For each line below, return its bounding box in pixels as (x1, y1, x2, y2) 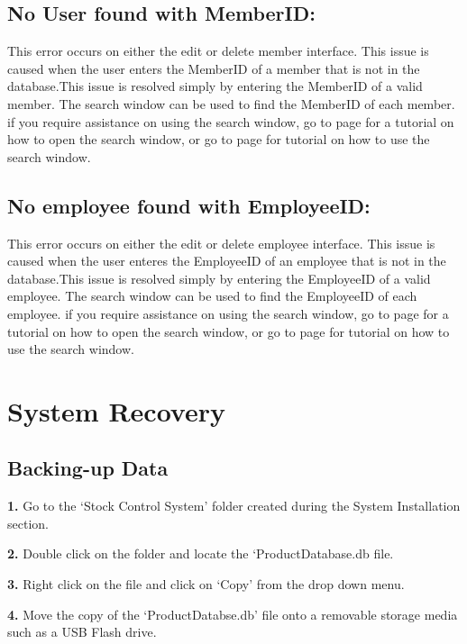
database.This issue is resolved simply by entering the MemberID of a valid (7, 77, 423, 95)
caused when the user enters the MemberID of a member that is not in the (7, 59, 420, 77)
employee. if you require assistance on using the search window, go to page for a (7, 304, 449, 322)
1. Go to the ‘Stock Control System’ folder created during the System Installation (7, 496, 461, 515)
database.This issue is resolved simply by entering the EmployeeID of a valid (7, 268, 431, 287)
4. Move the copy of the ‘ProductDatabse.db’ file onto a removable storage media (7, 604, 458, 623)
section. (7, 513, 49, 532)
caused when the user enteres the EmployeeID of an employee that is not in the (7, 251, 446, 270)
